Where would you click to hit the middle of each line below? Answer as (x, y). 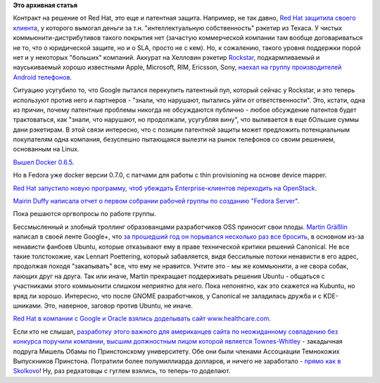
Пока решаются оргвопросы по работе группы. (84, 214)
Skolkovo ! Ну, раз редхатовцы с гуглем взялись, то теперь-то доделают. (122, 371)
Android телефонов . (43, 77)
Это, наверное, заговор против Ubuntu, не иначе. (119, 306)
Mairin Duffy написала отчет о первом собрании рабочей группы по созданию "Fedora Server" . (156, 201)
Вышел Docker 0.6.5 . (44, 162)
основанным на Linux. (46, 149)
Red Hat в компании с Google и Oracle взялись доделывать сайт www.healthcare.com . (142, 319)
